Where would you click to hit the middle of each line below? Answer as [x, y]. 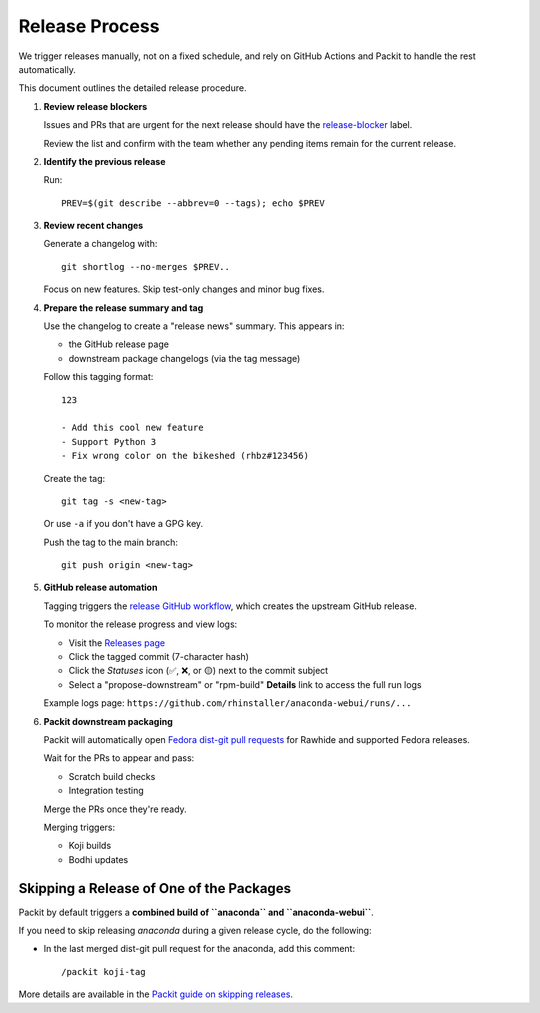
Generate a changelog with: [100, 244]
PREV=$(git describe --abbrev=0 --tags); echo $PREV [193, 203]
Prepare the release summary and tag [123, 307]
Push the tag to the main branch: [111, 542]
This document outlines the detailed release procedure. [132, 88]
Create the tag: [74, 478]
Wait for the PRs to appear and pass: [119, 758]
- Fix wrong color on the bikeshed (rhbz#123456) [185, 456]
